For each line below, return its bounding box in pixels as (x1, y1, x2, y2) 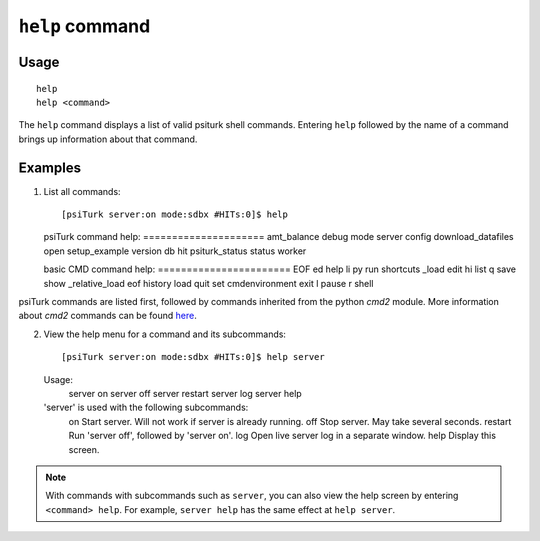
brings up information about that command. (18, 133, 198, 145)
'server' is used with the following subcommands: (43, 401, 249, 414)
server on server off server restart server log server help (68, 387, 302, 399)
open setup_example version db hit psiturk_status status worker (43, 245, 307, 257)
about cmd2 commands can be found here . (18, 310, 197, 322)
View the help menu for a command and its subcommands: (43, 328, 287, 340)
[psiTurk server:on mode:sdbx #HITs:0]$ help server (61, 351, 325, 363)
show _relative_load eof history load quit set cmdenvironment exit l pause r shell (43, 277, 374, 289)
